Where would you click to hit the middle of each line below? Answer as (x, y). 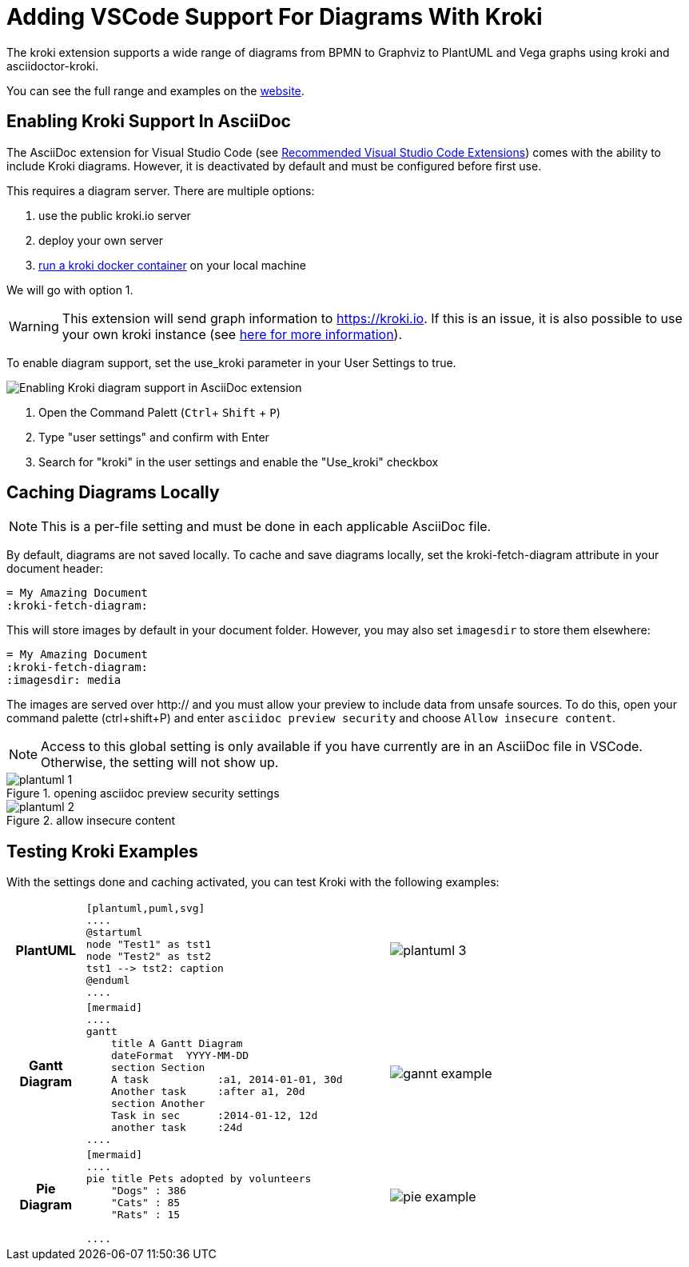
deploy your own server (101, 240)
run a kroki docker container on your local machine (173, 265)
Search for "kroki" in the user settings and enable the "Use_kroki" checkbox (239, 462)
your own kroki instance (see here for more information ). (232, 334)
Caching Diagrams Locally (113, 493)
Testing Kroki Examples (102, 851)
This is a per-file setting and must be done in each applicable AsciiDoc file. (266, 527)
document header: (55, 569)
